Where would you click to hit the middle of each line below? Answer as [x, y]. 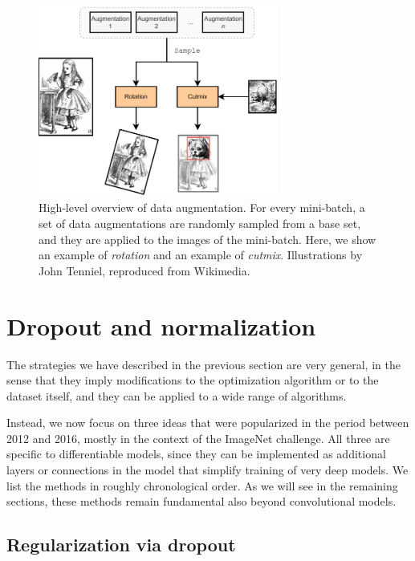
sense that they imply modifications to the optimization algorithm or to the [193, 380]
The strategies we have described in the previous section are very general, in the [203, 364]
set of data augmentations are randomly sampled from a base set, [200, 224]
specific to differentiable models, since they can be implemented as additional [196, 454]
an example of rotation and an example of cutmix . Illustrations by [201, 255]
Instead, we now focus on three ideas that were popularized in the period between [208, 423]
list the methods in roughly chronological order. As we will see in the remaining [202, 485]
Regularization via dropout [121, 545]
